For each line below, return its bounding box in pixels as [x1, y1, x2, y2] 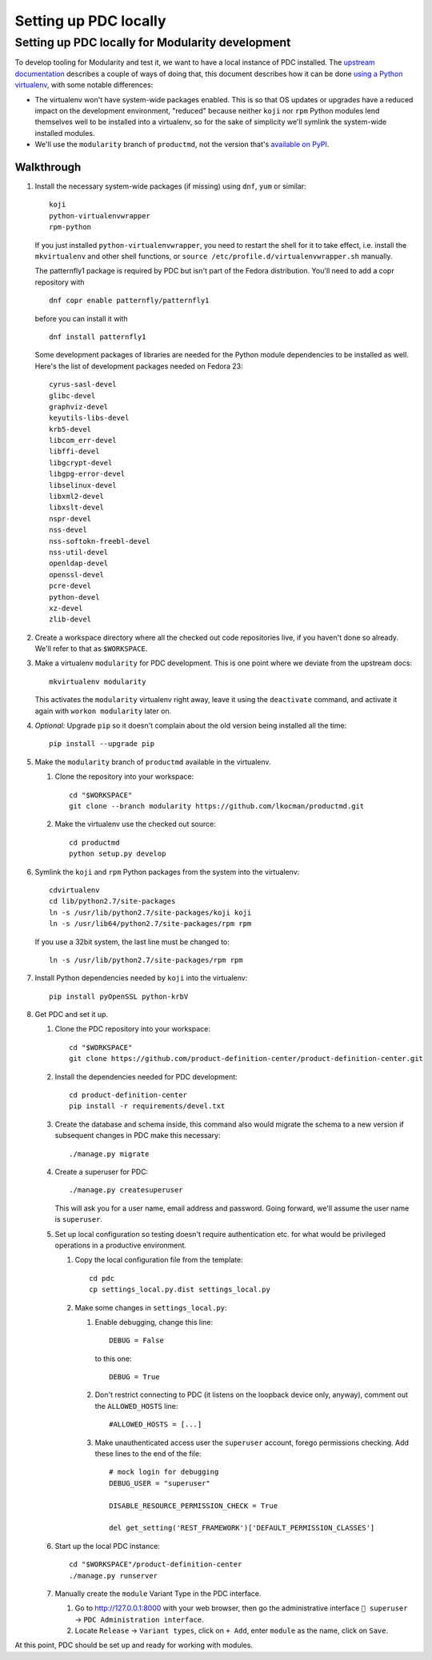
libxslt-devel [49, 503, 104, 512]
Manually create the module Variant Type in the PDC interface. [54, 1588, 262, 1598]
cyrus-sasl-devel [49, 380, 117, 389]
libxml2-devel [49, 492, 104, 501]
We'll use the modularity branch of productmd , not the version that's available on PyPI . [34, 140, 330, 150]
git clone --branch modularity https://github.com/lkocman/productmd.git [69, 802, 365, 811]
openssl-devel [49, 570, 104, 579]
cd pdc [89, 1274, 115, 1283]
